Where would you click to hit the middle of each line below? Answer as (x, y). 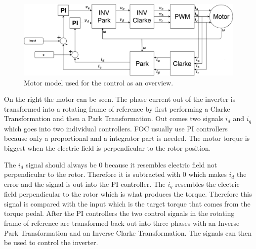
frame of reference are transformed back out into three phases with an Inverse (122, 223)
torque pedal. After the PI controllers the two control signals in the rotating (119, 213)
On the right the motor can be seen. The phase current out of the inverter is (120, 99)
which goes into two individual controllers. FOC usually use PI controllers (116, 128)
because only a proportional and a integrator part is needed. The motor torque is (127, 138)
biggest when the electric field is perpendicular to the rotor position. (107, 147)
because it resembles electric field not (161, 164)
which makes (208, 174)
